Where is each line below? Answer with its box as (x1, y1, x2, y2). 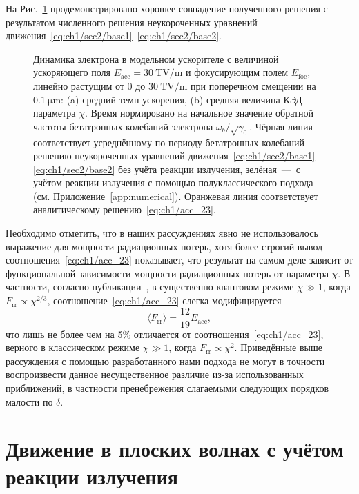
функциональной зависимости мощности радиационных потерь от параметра (6, 266, 329, 280)
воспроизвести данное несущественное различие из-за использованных (6, 367, 304, 382)
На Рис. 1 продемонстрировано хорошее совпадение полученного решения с (6, 1, 328, 15)
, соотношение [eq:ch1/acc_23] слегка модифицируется (47, 293, 282, 308)
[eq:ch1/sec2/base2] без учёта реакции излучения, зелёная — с (33, 161, 301, 176)
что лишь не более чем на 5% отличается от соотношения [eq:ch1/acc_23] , (6, 326, 324, 341)
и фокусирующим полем (186, 65, 289, 79)
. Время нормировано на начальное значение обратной (84, 106, 314, 120)
